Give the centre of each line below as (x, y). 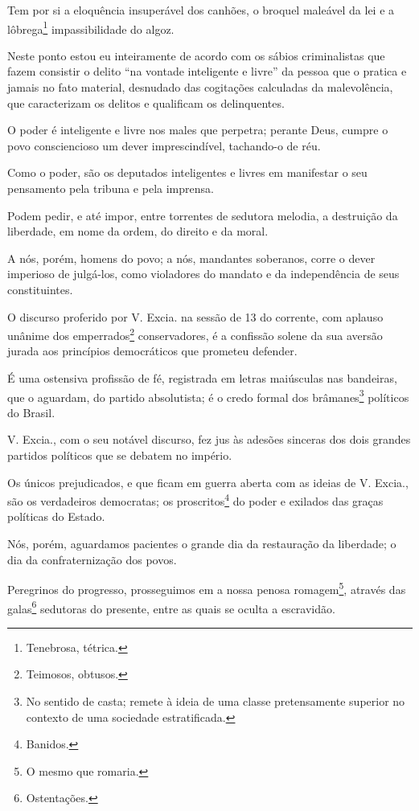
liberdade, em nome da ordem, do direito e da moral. (138, 231)
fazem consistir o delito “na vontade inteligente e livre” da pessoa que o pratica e (207, 71)
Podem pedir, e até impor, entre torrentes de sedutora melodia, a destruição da (203, 215)
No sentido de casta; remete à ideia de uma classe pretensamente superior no (216, 700)
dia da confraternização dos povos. (92, 559)
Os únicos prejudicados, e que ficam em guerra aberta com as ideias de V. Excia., (208, 482)
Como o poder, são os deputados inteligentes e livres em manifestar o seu (187, 172)
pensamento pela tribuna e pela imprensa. (111, 188)
